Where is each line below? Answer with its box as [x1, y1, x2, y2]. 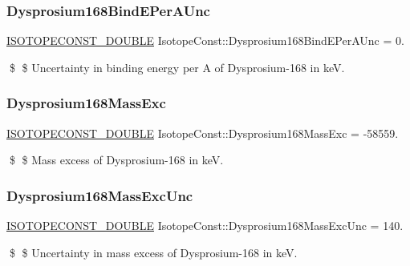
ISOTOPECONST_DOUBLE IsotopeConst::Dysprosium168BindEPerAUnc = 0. [6, 32, 404, 49]
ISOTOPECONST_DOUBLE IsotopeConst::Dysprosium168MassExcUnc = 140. [6, 217, 404, 234]
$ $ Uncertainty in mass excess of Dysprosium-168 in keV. [9, 244, 298, 260]
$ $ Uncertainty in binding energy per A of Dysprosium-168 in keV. [9, 58, 345, 75]
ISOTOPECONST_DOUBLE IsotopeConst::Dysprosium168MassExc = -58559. [6, 124, 399, 141]
